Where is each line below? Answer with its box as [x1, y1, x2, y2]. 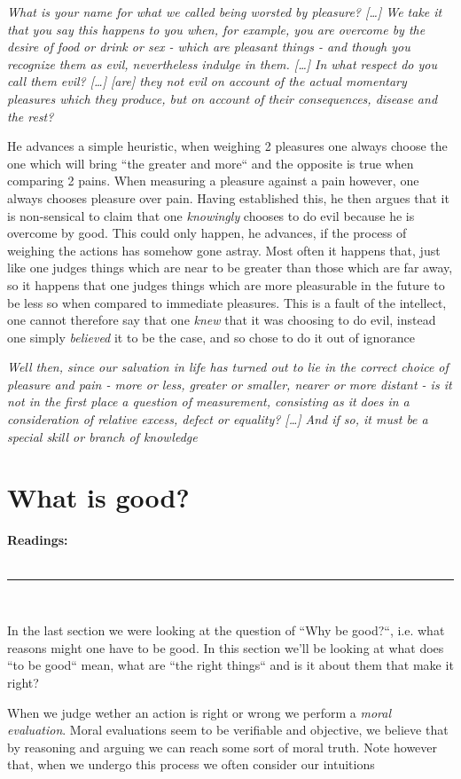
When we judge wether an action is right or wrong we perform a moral [7, 703, 392, 721]
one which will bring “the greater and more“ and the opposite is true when [7, 153, 414, 172]
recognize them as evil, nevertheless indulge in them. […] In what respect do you [7, 54, 438, 73]
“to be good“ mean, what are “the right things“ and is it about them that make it [7, 656, 454, 674]
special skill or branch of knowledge [7, 427, 198, 445]
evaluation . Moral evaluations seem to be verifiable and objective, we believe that [7, 720, 449, 739]
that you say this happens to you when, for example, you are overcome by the [7, 20, 426, 38]
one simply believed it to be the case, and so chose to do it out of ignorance [7, 327, 415, 346]
